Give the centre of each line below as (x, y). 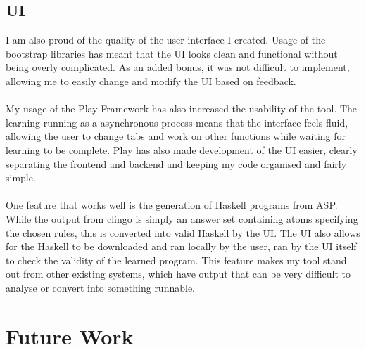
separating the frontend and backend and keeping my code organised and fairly (176, 163)
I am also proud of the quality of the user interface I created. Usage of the (166, 40)
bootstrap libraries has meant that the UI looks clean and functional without (172, 53)
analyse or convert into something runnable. (101, 287)
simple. (21, 177)
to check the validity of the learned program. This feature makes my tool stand (176, 260)
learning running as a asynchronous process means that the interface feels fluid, (177, 122)
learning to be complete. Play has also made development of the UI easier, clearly (182, 149)
